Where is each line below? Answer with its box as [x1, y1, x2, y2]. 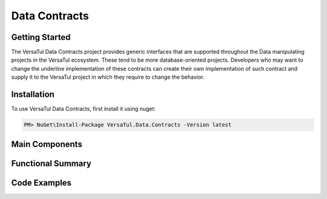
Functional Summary [11, 158, 92, 169]
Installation [11, 90, 54, 100]
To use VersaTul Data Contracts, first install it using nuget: [11, 105, 156, 113]
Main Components [11, 139, 83, 149]
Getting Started [11, 32, 71, 42]
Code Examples [11, 177, 72, 188]
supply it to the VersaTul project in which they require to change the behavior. [11, 73, 205, 81]
